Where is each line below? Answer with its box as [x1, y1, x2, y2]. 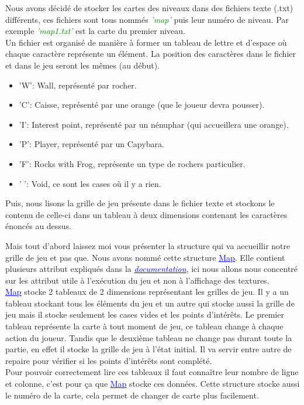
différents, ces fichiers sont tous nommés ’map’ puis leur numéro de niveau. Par [5, 13, 289, 25]
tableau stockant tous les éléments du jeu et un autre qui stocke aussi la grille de [5, 297, 295, 309]
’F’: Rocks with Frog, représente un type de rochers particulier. [19, 157, 246, 169]
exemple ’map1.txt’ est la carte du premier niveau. [5, 25, 185, 37]
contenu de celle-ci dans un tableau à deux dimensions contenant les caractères [5, 208, 288, 220]
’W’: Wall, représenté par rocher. [19, 79, 137, 91]
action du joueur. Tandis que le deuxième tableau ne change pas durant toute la [5, 331, 292, 343]
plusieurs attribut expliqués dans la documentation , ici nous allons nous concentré [5, 263, 298, 275]
